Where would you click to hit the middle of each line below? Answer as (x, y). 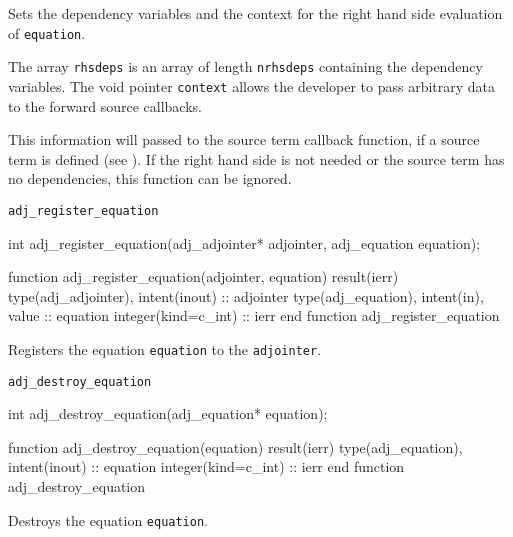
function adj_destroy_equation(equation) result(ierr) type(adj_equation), (235, 446)
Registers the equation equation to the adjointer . (165, 348)
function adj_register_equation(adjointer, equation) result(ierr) (203, 276)
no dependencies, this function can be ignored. (150, 178)
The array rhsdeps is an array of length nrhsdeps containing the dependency (245, 66)
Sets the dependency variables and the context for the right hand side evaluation (255, 13)
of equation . (47, 32)
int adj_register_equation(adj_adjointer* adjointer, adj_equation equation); (244, 242)
